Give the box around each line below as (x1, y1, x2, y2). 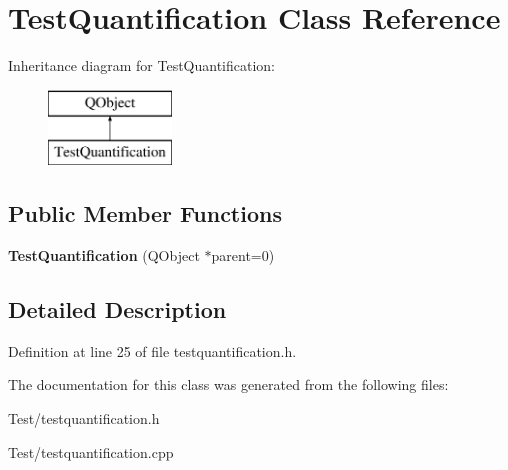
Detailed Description (8, 294, 227, 325)
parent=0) (211, 245, 275, 266)
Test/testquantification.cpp (8, 441, 174, 462)
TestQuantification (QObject (8, 245, 200, 266)
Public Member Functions (8, 198, 282, 229)
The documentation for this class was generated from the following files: (8, 374, 449, 395)
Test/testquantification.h (8, 408, 160, 429)
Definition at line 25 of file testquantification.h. (8, 340, 297, 361)
